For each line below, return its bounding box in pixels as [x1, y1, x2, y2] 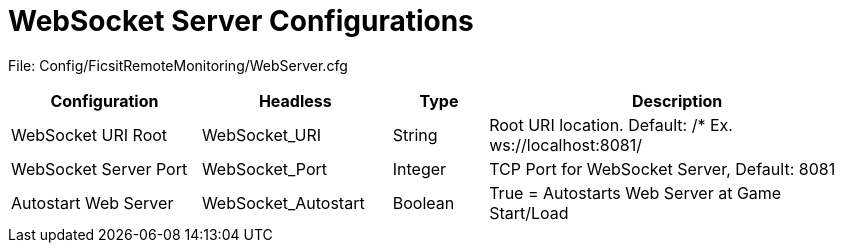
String [392, 124, 438, 145]
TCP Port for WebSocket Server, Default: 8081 [489, 158, 836, 179]
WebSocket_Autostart [201, 192, 365, 213]
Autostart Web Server [11, 192, 174, 213]
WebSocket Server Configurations [8, 4, 474, 38]
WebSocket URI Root [11, 124, 168, 145]
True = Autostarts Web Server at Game [489, 182, 782, 203]
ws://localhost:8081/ [489, 134, 642, 155]
